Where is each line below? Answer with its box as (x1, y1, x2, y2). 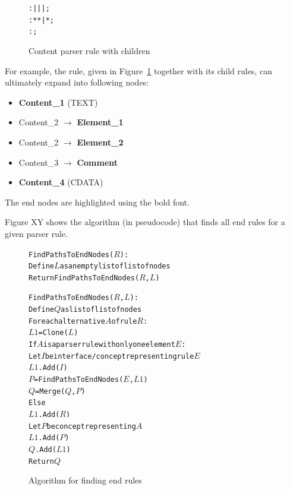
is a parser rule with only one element (43, 340, 175, 349)
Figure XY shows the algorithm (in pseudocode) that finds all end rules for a (5, 216, 285, 228)
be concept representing (46, 422, 136, 431)
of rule (111, 317, 137, 325)
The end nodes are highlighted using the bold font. (5, 195, 190, 208)
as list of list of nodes (61, 305, 142, 314)
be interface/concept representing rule (45, 352, 194, 361)
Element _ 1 (77, 116, 124, 128)
